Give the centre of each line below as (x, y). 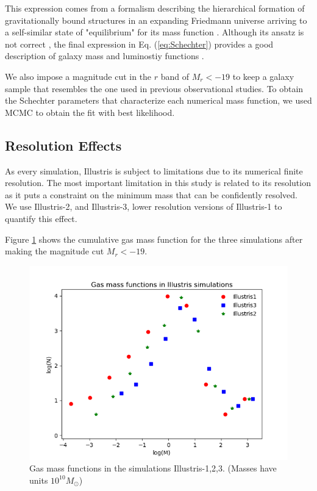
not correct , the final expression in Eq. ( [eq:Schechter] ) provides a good (139, 44)
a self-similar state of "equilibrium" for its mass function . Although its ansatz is (155, 32)
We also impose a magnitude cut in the (78, 76)
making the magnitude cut (55, 251)
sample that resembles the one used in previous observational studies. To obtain (154, 88)
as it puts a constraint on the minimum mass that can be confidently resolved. (151, 194)
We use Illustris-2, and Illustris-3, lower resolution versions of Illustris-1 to (144, 206)
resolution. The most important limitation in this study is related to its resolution (158, 183)
